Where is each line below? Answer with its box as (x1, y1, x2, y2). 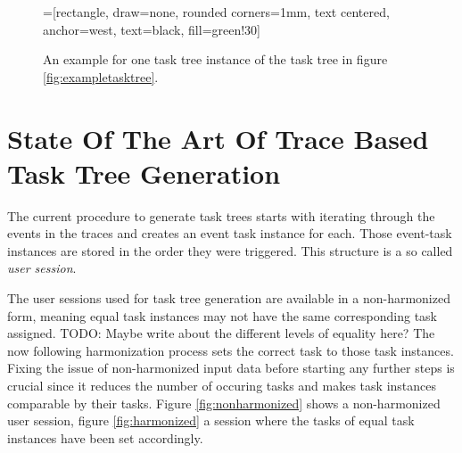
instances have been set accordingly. (7, 428, 203, 447)
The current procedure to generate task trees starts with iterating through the (7, 206, 435, 225)
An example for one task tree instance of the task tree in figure (43, 50, 388, 69)
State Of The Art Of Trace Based (7, 119, 429, 156)
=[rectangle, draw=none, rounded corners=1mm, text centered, (43, 3, 390, 21)
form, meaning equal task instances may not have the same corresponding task (7, 306, 437, 325)
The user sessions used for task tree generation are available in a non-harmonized (7, 289, 450, 308)
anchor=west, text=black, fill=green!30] (43, 20, 261, 38)
